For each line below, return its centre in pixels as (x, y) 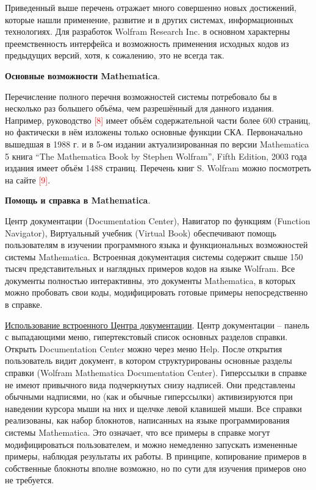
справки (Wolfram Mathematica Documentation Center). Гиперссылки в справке (156, 373)
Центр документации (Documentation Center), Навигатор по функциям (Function (158, 220)
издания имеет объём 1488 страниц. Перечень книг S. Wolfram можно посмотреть (158, 168)
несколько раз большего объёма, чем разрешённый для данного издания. (140, 108)
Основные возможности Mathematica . (83, 75)
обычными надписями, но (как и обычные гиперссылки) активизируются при (149, 396)
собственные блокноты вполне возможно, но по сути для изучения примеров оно (156, 468)
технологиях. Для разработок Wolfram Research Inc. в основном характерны (148, 31)
